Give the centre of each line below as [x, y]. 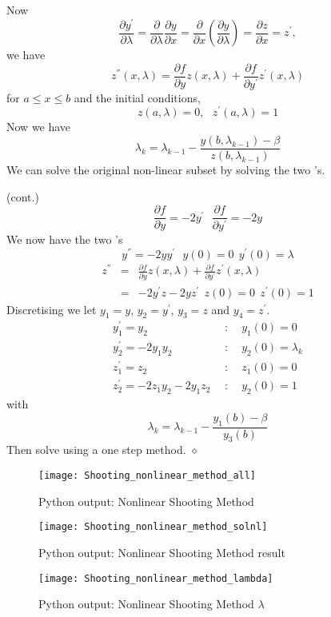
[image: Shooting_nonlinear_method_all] [148, 476]
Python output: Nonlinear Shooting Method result [162, 552]
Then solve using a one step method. [96, 450]
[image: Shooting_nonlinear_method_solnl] [153, 527]
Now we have [39, 127]
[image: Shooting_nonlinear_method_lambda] [156, 578]
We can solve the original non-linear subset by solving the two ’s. [166, 169]
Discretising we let [52, 309]
